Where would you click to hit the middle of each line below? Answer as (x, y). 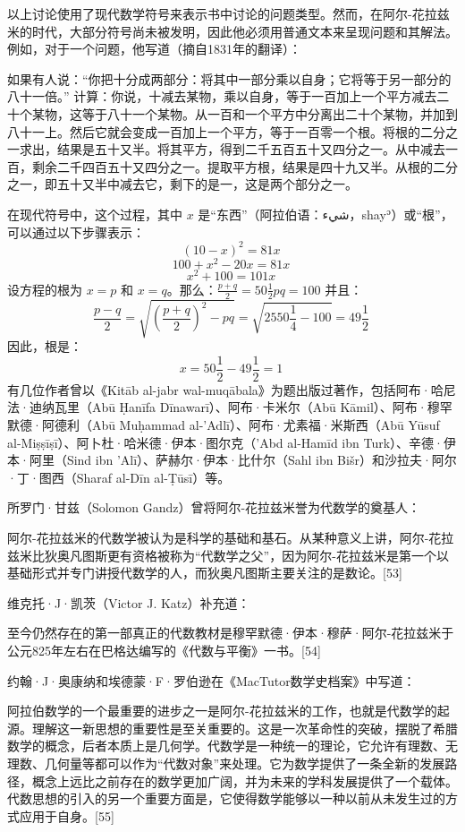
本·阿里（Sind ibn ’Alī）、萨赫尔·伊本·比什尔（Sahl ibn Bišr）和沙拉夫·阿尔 (232, 460)
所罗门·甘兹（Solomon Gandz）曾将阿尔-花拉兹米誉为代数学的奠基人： (214, 507)
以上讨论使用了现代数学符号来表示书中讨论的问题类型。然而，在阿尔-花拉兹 (228, 13)
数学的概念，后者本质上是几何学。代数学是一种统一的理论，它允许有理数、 (226, 746)
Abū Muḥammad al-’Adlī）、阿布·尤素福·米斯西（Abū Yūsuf (266, 425)
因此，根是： (45, 346)
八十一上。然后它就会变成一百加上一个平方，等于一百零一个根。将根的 (214, 131)
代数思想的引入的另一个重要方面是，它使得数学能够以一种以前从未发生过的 (226, 798)
